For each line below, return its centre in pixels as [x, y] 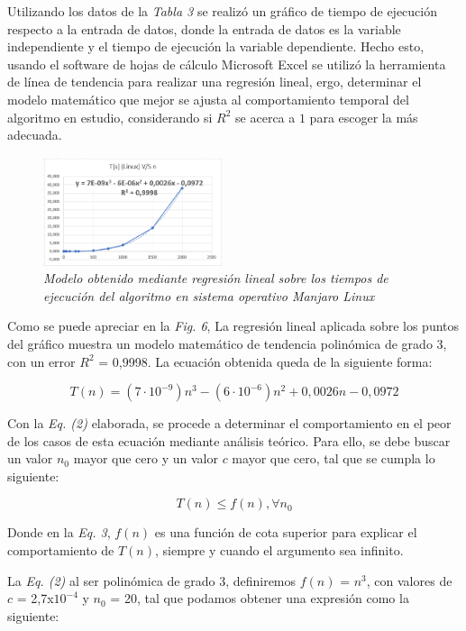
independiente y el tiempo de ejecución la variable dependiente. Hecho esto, [216, 46]
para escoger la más [364, 117]
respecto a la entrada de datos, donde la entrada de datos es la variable [204, 28]
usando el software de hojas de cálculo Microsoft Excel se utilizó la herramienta [227, 64]
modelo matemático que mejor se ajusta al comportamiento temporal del [208, 99]
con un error [41, 361]
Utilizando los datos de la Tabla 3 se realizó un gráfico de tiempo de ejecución [223, 11]
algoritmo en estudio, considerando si [110, 117]
